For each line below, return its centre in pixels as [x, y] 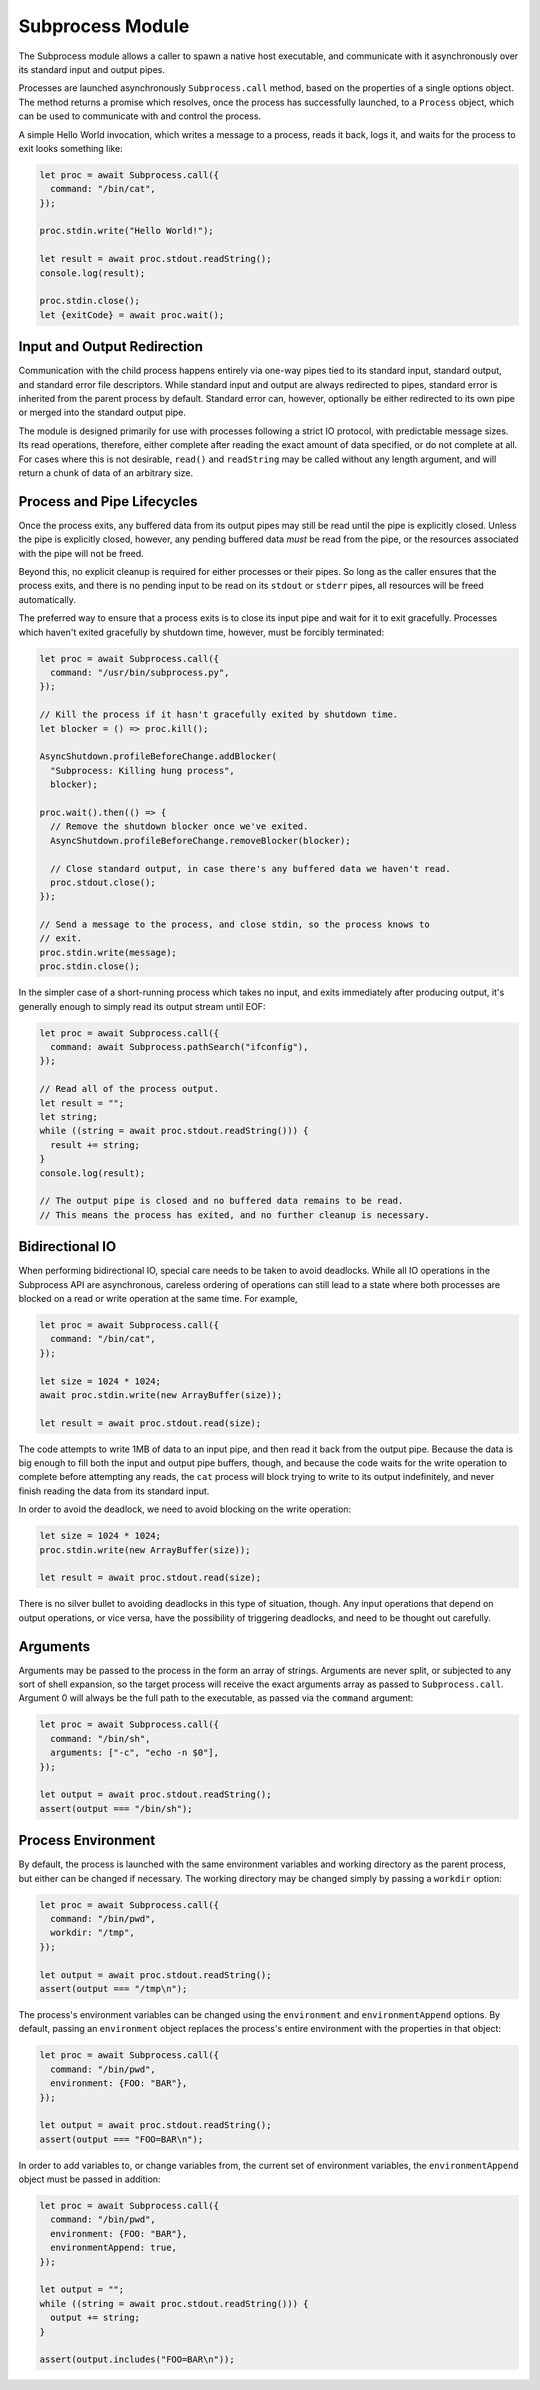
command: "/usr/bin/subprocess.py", [140, 673]
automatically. [47, 599]
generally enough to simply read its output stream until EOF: [142, 1006]
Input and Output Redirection [111, 346]
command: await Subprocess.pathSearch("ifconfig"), [179, 1046]
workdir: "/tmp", [92, 1933]
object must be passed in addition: [89, 2179]
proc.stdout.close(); [103, 882]
